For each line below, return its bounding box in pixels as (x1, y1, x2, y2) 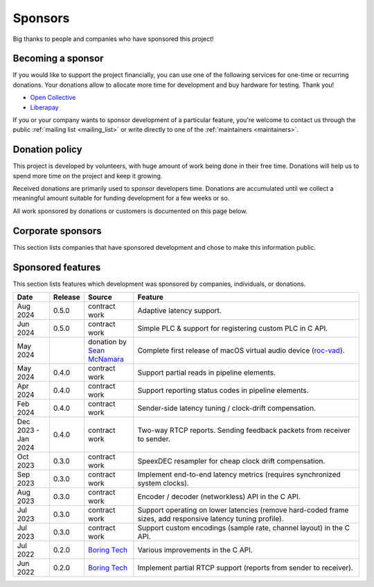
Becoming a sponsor (12, 53, 104, 65)
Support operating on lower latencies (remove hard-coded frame (137, 505, 349, 515)
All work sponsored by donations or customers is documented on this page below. (12, 207, 248, 215)
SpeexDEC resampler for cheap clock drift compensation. (137, 457, 326, 466)
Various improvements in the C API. (137, 545, 253, 555)
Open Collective (30, 94, 76, 102)
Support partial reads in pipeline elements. (137, 368, 276, 377)
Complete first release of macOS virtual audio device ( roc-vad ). (137, 346, 345, 355)
